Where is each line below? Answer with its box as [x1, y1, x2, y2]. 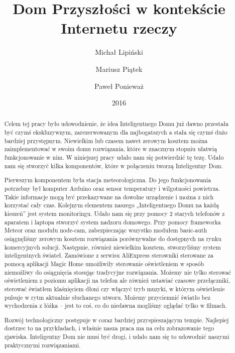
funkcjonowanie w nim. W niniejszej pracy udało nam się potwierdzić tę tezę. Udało [4, 153, 224, 162]
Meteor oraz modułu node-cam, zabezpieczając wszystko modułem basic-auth [4, 226, 207, 234]
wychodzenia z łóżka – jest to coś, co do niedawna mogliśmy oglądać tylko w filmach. [4, 301, 227, 310]
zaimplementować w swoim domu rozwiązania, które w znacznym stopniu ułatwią [4, 145, 217, 153]
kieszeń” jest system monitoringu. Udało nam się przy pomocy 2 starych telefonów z [4, 209, 225, 217]
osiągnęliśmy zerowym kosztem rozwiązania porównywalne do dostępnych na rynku [4, 234, 221, 243]
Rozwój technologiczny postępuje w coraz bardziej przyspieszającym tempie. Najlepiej [4, 315, 229, 324]
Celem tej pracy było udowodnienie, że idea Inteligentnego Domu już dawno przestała [4, 120, 229, 128]
